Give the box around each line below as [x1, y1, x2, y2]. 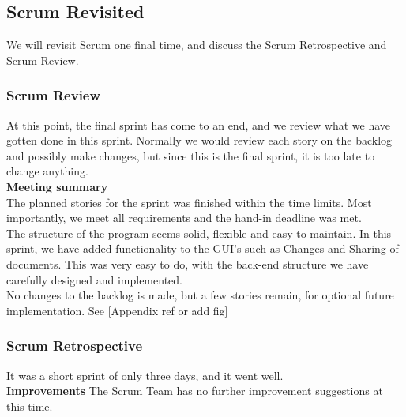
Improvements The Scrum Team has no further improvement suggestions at [6, 382, 383, 399]
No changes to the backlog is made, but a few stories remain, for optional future [6, 287, 394, 303]
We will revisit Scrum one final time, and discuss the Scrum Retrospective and [6, 36, 387, 53]
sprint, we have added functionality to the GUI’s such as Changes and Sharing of [6, 240, 399, 257]
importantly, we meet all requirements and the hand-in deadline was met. [6, 209, 362, 226]
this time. [6, 397, 53, 414]
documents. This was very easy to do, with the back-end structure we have [6, 255, 369, 272]
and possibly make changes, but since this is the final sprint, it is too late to [6, 147, 375, 163]
